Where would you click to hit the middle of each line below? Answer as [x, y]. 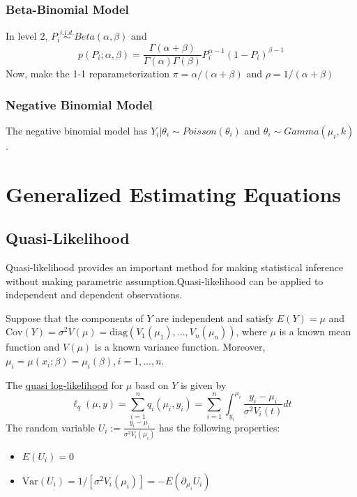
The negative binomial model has [77, 130]
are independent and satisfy [215, 318]
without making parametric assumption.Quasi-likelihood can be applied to [165, 281]
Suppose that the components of [75, 318]
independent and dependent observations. [94, 295]
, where [251, 331]
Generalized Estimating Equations [174, 193]
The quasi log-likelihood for [64, 384]
